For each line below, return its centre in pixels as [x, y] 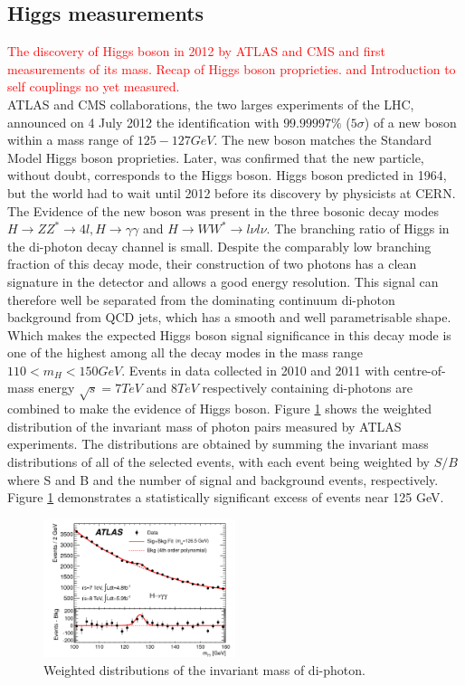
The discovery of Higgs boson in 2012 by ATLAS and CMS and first [196, 51]
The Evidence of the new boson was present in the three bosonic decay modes [223, 210]
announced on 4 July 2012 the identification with [143, 122]
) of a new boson [410, 122]
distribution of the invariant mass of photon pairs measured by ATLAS [204, 426]
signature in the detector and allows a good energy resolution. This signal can [223, 281]
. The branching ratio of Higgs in [358, 228]
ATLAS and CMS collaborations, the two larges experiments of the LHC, [211, 104]
